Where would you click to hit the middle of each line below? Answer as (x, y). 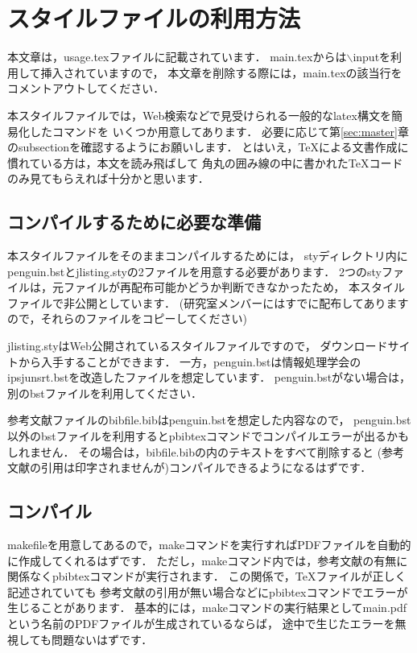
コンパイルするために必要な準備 (134, 222)
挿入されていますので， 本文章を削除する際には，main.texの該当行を (221, 72)
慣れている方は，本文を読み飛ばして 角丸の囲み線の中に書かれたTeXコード (205, 162)
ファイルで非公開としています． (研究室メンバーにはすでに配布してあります (208, 302)
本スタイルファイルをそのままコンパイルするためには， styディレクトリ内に (208, 256)
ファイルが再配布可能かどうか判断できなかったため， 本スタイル (234, 287)
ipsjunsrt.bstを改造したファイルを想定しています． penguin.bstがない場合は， (209, 377)
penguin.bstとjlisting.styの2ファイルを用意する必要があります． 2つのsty (194, 271)
